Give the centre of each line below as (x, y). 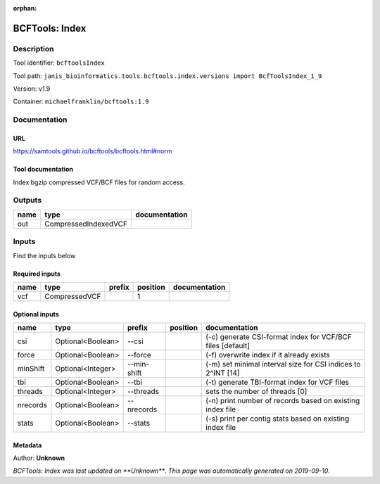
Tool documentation (43, 170)
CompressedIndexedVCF (86, 224)
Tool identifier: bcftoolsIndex (59, 63)
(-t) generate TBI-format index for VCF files (277, 382)
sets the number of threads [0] (256, 391)
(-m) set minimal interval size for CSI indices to (283, 364)
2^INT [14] (222, 373)
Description (33, 49)
